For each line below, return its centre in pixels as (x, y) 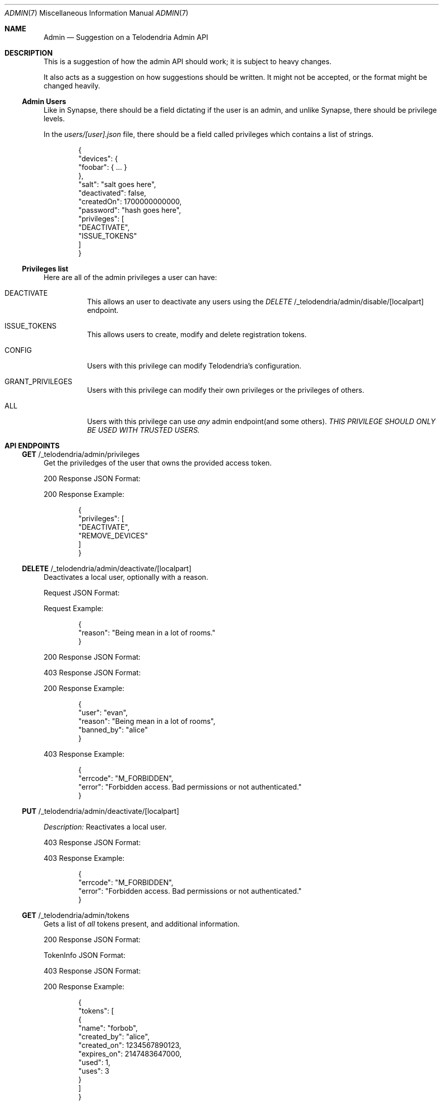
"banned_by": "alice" (113, 730)
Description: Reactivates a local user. (105, 827)
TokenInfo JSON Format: (85, 955)
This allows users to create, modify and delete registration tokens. (197, 334)
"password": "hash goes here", (130, 210)
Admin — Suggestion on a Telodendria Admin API (126, 37)
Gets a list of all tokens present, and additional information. (142, 924)
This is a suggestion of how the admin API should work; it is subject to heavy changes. (188, 61)
